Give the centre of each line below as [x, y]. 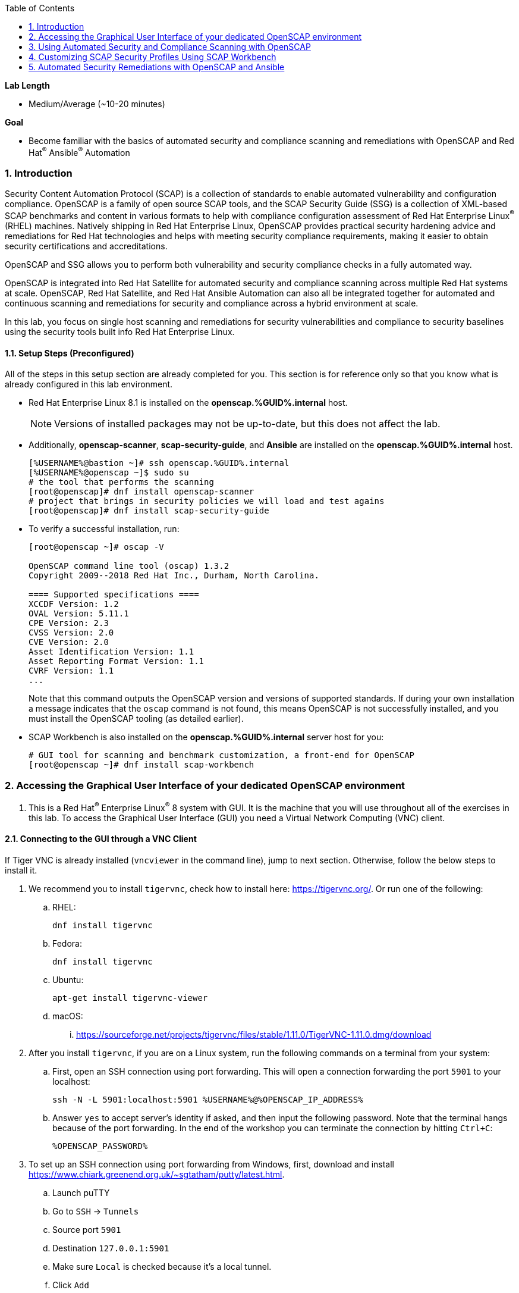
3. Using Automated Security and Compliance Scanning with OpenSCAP [170, 47]
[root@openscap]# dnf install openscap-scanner [141, 492]
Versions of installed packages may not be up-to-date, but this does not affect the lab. [247, 424]
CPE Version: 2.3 [69, 623]
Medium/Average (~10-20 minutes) [97, 104]
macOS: [68, 1016]
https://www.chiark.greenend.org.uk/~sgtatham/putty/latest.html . [157, 1174]
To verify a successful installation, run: [104, 529]
